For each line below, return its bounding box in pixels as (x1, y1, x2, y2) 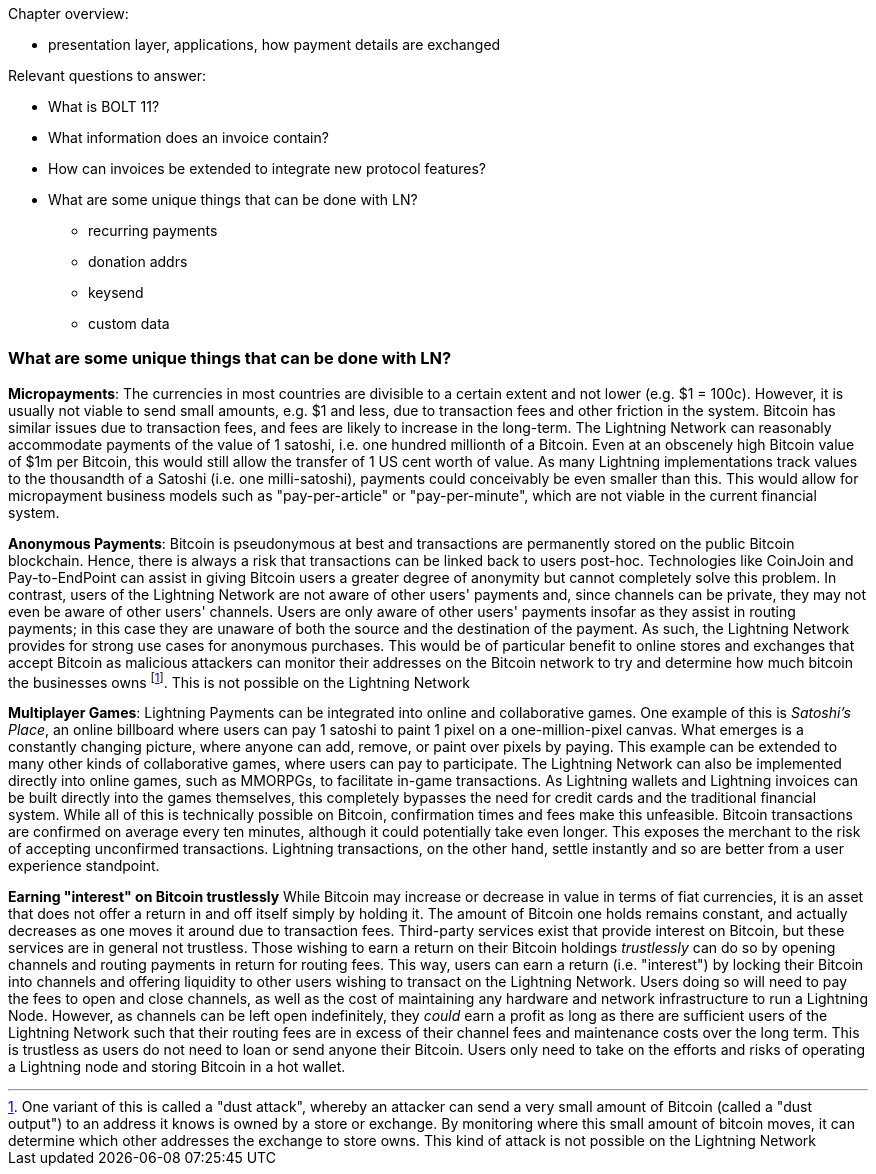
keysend (88, 284, 144, 301)
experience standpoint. (8, 857, 160, 875)
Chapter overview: (8, 5, 129, 22)
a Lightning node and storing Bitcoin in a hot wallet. (8, 1058, 346, 1076)
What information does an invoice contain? (48, 129, 329, 146)
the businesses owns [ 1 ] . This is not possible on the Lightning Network (8, 670, 470, 691)
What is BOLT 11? (48, 98, 160, 115)
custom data (88, 315, 170, 332)
